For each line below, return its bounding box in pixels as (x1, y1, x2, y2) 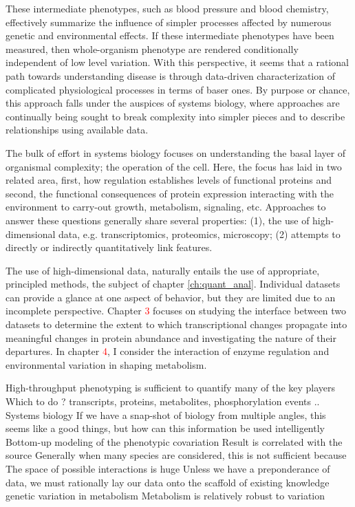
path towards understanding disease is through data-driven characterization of (6, 68, 335, 83)
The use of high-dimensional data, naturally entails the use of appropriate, (6, 263, 320, 277)
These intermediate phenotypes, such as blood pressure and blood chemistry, (6, 1, 329, 15)
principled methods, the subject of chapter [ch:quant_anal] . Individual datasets (6, 277, 341, 291)
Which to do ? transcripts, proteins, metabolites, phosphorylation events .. (6, 394, 320, 409)
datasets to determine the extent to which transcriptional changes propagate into (6, 317, 347, 332)
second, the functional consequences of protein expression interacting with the (6, 186, 334, 200)
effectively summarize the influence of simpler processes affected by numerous (6, 14, 332, 29)
